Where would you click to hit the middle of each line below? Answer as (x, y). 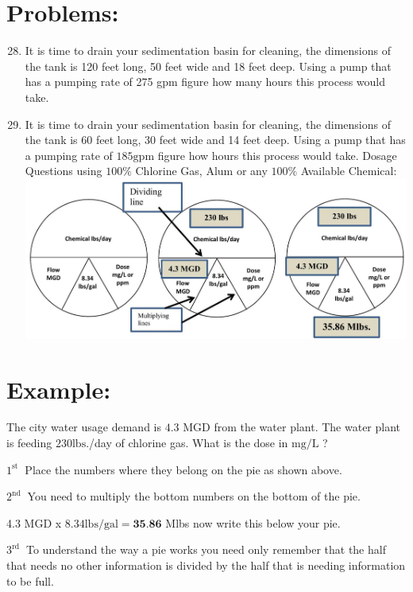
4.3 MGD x (34, 522)
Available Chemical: (349, 171)
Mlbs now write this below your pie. (253, 522)
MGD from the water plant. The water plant (292, 427)
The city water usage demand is (84, 427)
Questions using (64, 171)
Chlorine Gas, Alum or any (201, 171)
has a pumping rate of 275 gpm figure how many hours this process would (205, 82)
